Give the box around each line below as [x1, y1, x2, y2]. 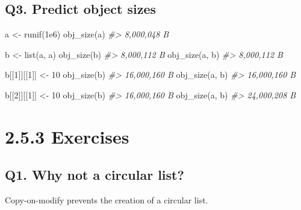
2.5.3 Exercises [5, 124, 129, 148]
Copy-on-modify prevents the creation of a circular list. [5, 194, 208, 206]
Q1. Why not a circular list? [5, 165, 184, 184]
